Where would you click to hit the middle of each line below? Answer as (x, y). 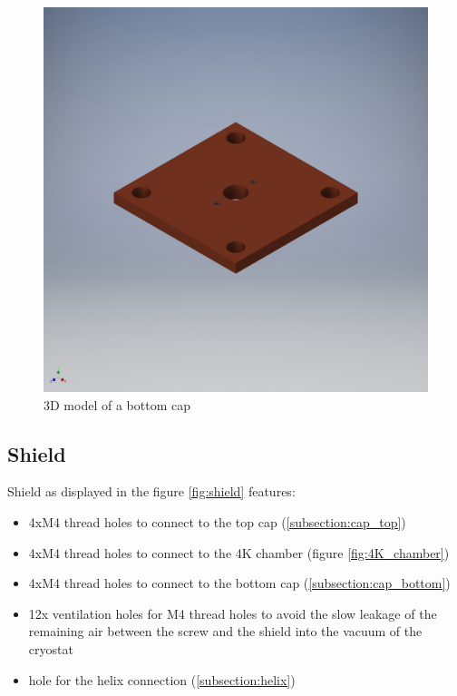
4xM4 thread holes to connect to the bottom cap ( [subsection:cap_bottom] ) (239, 583)
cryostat (51, 648)
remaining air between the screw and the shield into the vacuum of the (225, 631)
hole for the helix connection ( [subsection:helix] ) (162, 679)
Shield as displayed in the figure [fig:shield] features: (151, 491)
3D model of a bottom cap (117, 404)
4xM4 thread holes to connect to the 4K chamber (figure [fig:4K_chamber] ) (239, 552)
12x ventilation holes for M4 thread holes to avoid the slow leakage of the (233, 613)
